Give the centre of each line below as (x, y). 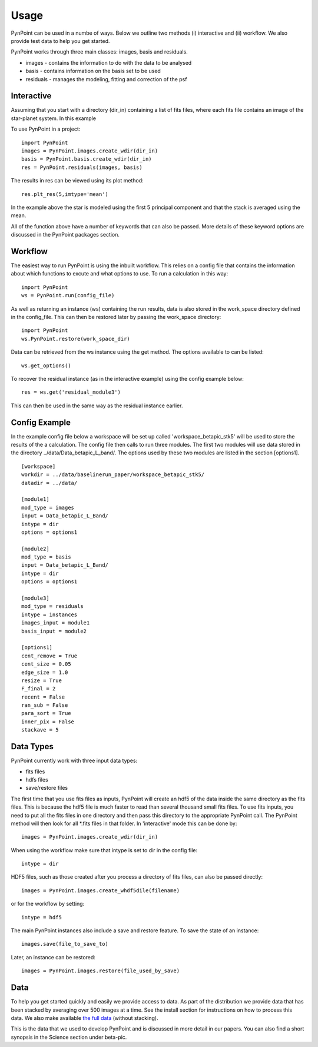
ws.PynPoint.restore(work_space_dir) (76, 339)
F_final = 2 (39, 689)
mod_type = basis (46, 557)
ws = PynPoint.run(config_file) (68, 295)
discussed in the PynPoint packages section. (65, 235)
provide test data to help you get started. (60, 41)
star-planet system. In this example (54, 118)
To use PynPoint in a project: (46, 129)
